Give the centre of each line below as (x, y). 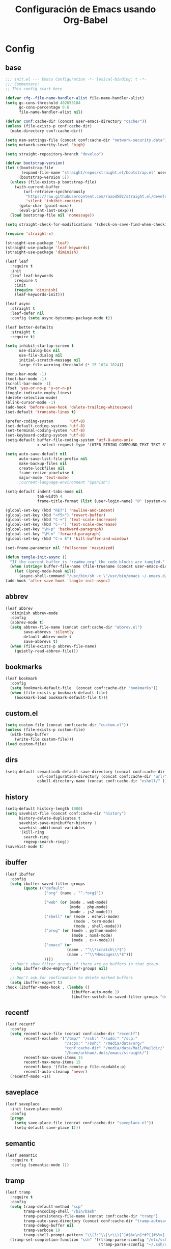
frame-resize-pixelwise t (46, 473)
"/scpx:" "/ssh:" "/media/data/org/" (104, 1043)
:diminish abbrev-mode (34, 613)
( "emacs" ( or (58, 945)
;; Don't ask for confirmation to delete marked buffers (72, 978)
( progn (17, 1118)
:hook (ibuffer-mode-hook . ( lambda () (48, 987)
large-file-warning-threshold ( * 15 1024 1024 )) (71, 365)
